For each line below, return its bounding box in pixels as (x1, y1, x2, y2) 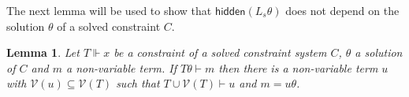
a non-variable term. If (65, 59, 177, 76)
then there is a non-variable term (218, 59, 378, 76)
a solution (355, 44, 403, 61)
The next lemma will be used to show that (6, 2, 212, 18)
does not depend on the (285, 2, 400, 18)
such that (116, 75, 160, 91)
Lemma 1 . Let (6, 44, 80, 61)
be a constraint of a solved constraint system (113, 44, 327, 61)
